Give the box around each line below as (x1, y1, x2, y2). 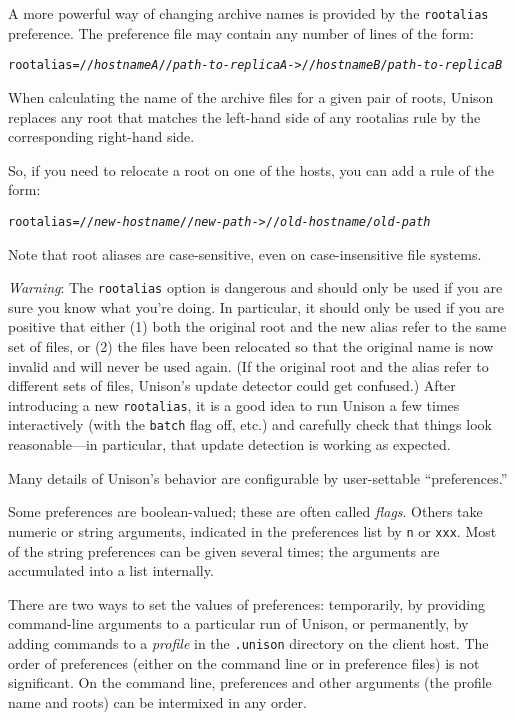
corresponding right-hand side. (8, 126, 195, 147)
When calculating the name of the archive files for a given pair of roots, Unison (8, 86, 494, 107)
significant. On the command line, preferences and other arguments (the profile (8, 672, 492, 693)
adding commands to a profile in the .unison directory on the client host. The (8, 632, 489, 653)
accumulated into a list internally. (8, 560, 214, 581)
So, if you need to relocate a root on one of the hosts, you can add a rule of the (8, 159, 494, 180)
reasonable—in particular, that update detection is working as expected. (8, 434, 451, 455)
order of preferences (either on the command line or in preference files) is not (8, 652, 480, 673)
